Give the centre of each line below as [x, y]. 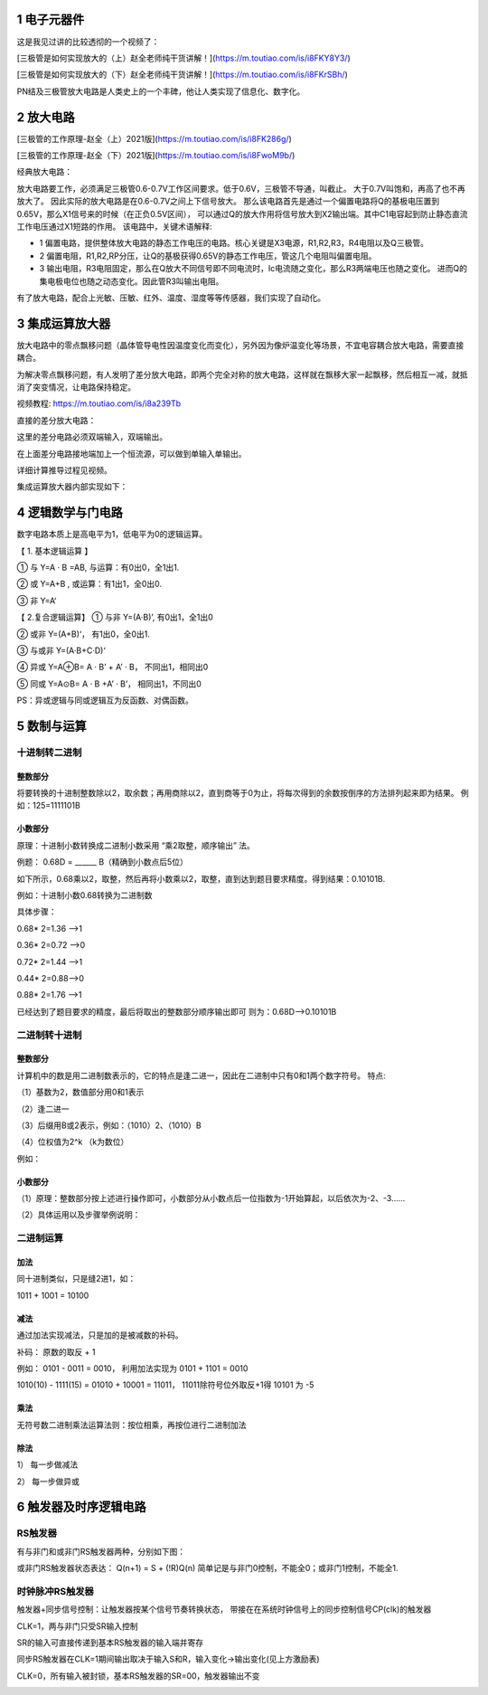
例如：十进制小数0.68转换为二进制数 [84, 895]
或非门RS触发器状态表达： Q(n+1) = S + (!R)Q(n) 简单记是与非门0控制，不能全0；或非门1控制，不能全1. [207, 1568]
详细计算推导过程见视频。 [64, 469]
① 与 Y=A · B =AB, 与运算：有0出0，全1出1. [98, 567]
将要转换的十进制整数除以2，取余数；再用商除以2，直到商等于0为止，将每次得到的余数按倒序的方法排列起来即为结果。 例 [243, 793]
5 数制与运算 [52, 726]
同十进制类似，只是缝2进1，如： [76, 1279]
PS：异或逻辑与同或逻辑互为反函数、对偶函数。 [105, 700]
